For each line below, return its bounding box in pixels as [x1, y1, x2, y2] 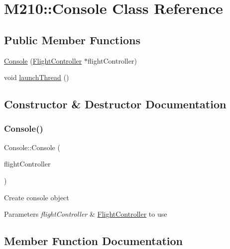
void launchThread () [4, 72, 69, 83]
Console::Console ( [4, 142, 60, 152]
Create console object [4, 192, 69, 202]
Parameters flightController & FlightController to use [4, 209, 167, 219]
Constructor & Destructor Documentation [4, 96, 227, 112]
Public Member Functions [4, 32, 140, 47]
